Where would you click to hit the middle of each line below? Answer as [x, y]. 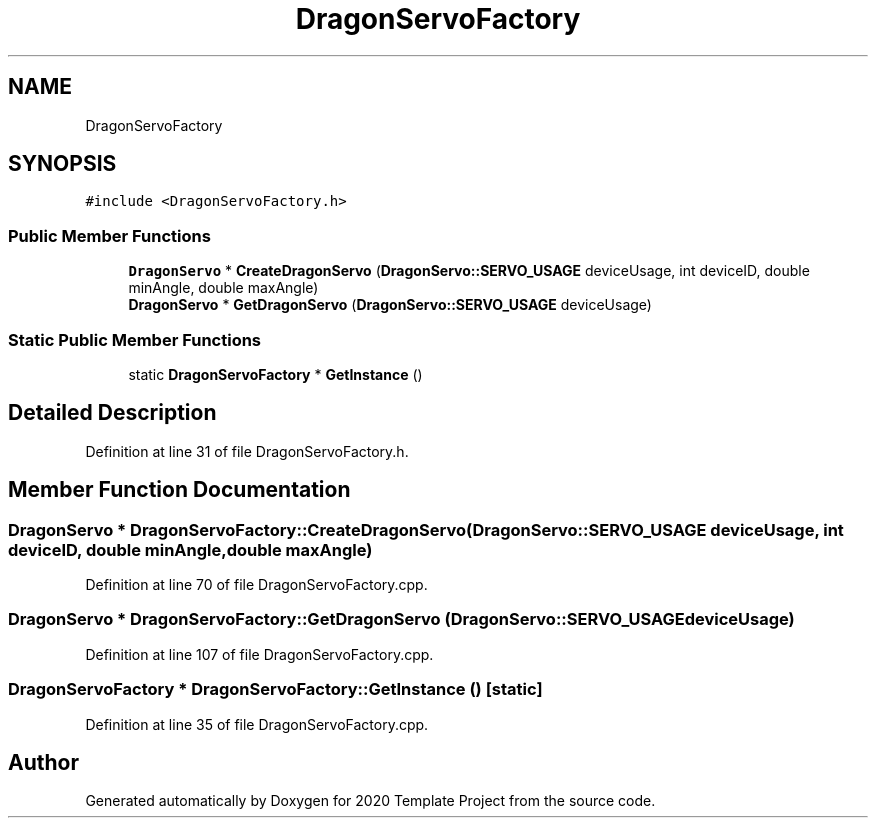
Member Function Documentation [179, 490]
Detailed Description [112, 413]
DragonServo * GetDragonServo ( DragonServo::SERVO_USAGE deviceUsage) [390, 305]
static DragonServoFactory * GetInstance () [275, 374]
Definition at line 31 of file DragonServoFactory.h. [247, 451]
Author [43, 762]
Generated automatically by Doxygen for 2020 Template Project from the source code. [370, 801]
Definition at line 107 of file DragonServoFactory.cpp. [259, 654]
